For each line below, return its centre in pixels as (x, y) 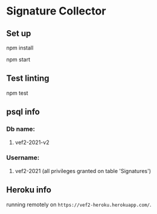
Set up (19, 33)
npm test (17, 93)
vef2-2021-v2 (32, 142)
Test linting (28, 79)
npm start (18, 59)
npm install (20, 48)
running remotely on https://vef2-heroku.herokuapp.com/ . (79, 204)
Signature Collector (56, 11)
